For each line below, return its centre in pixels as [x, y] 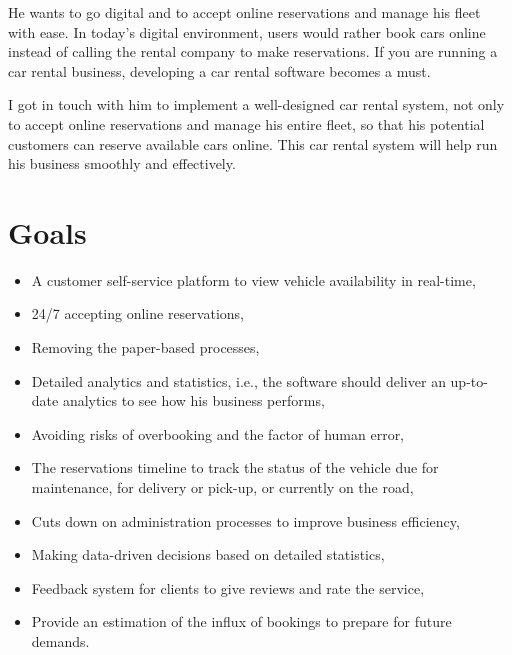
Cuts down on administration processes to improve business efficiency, [245, 520]
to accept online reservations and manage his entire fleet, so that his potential [246, 123]
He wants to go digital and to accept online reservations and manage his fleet [244, 12]
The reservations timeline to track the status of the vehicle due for [235, 467]
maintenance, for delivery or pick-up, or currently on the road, [222, 487]
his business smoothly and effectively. [122, 163]
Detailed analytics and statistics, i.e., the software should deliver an [238, 380]
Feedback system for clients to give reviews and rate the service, [228, 587]
